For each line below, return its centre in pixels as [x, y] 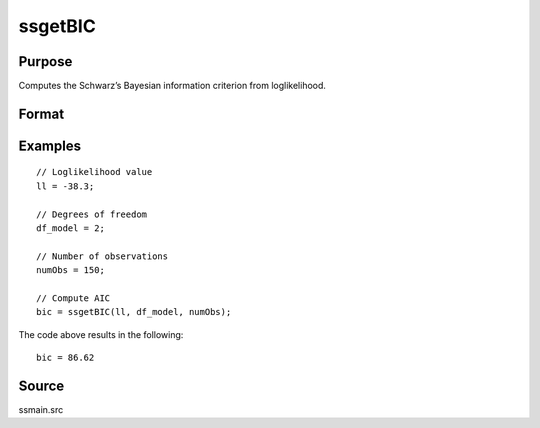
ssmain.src [41, 410]
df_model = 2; [70, 228]
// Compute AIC [73, 298]
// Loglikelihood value [94, 172]
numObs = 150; [70, 270]
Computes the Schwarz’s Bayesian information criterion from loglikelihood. [172, 86]
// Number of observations [102, 256]
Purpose [45, 61]
